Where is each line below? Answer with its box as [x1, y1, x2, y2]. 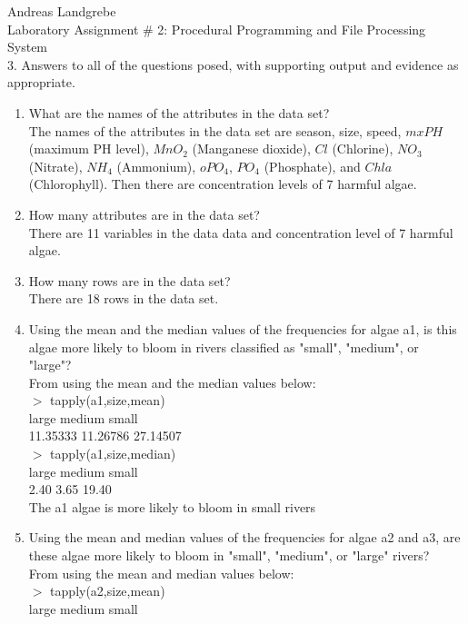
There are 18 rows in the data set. [28, 289, 219, 308]
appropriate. [7, 73, 75, 92]
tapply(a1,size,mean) [50, 391, 165, 410]
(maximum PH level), [28, 139, 149, 158]
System [7, 37, 48, 56]
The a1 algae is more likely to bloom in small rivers [28, 497, 316, 516]
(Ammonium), [116, 156, 196, 175]
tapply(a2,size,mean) [50, 581, 165, 600]
